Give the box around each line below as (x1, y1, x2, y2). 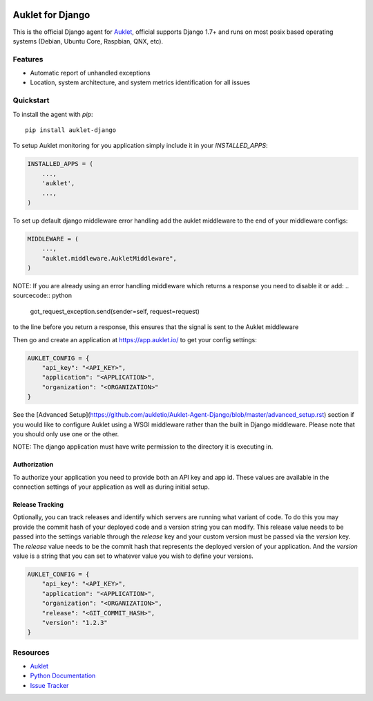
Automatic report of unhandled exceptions (30, 69, 151, 77)
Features (12, 54, 44, 64)
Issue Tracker (30, 681, 69, 689)
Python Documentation (30, 671, 96, 680)
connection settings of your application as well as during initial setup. (12, 483, 210, 491)
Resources (12, 647, 50, 657)
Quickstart (12, 95, 50, 105)
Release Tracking (12, 501, 64, 509)
